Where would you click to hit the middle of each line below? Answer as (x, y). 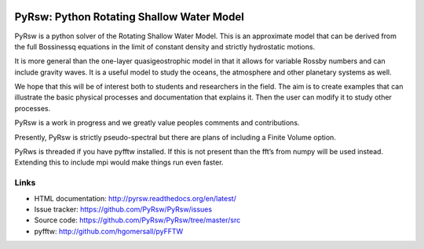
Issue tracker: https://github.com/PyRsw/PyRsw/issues (123, 209)
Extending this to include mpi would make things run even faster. (119, 162)
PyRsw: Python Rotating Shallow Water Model (130, 17)
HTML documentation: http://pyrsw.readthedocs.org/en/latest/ (135, 198)
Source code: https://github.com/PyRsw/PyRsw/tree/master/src (137, 220)
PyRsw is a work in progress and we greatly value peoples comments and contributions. (157, 123)
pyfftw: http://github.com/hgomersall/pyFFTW (109, 231)
